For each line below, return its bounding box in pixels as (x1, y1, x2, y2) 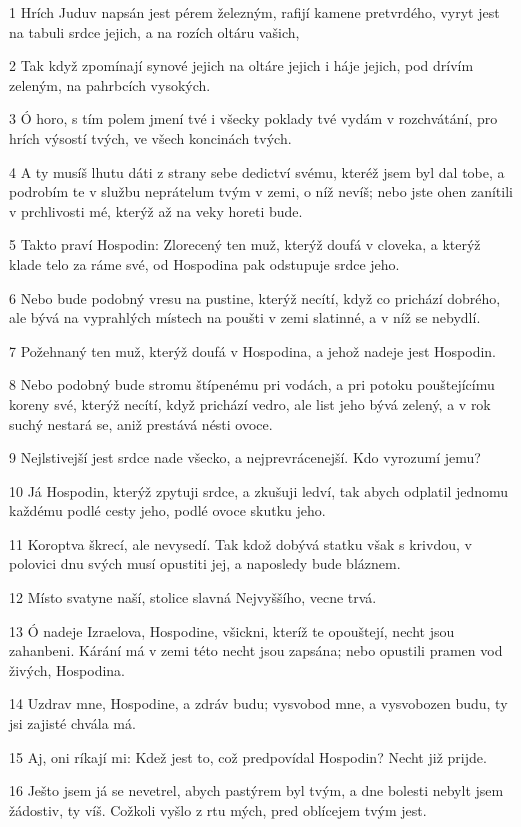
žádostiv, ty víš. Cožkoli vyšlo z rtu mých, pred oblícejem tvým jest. (9, 799, 427, 820)
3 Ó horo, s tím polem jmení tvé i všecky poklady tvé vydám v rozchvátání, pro (9, 108, 498, 129)
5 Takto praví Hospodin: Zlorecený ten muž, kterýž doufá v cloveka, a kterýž (9, 234, 481, 255)
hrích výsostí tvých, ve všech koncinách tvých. (9, 127, 292, 148)
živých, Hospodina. (9, 659, 125, 680)
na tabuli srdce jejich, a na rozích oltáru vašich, (9, 21, 300, 42)
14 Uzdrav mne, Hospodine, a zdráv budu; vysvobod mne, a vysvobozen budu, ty (9, 693, 508, 714)
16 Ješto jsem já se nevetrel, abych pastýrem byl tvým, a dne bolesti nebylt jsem (9, 780, 504, 801)
